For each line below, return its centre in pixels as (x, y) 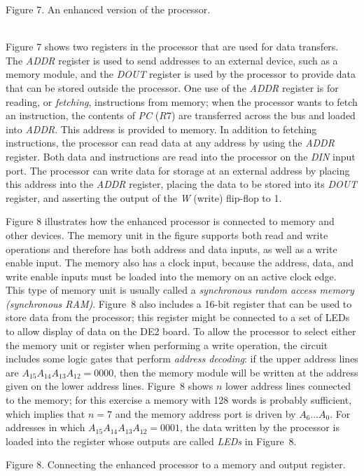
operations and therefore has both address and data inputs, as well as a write (171, 249)
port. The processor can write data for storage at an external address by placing (178, 170)
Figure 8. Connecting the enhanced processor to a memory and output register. (176, 464)
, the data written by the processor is (260, 427)
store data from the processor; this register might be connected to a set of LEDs (178, 317)
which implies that (45, 413)
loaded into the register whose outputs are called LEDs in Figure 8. (151, 441)
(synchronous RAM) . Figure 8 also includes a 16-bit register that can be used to (179, 303)
